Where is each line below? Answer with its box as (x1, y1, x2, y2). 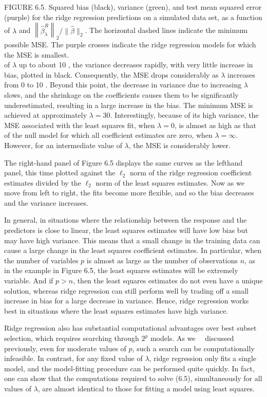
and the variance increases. (4, 197, 88, 208)
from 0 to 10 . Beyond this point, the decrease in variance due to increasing (4, 79, 242, 90)
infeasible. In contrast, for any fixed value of (4, 353, 143, 364)
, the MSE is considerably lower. (128, 139, 231, 150)
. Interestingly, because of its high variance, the (110, 110, 259, 120)
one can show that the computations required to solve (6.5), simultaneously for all (4, 373, 262, 384)
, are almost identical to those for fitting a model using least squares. (37, 383, 255, 393)
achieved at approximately (4, 110, 87, 120)
